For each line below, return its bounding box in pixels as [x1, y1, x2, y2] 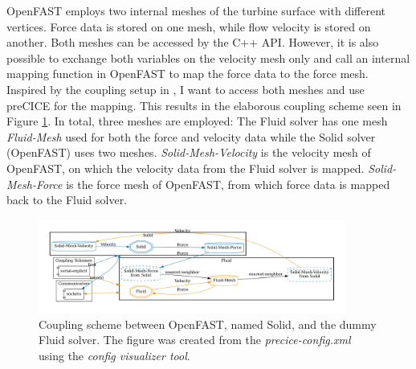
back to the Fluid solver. [6, 191, 128, 208]
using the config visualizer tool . [39, 346, 190, 363]
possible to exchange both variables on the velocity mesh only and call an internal [6, 49, 410, 66]
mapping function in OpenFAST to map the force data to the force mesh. [6, 65, 369, 82]
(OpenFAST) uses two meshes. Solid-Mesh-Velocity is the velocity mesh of [6, 144, 371, 161]
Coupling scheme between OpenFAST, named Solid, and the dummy [39, 315, 377, 332]
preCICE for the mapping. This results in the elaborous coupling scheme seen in [6, 96, 402, 113]
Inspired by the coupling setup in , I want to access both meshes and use [6, 80, 365, 97]
